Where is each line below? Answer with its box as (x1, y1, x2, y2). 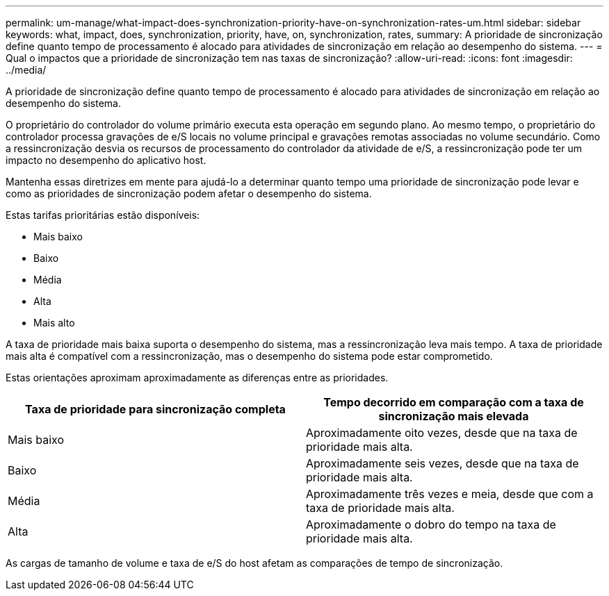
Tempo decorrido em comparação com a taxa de (323, 395, 584, 409)
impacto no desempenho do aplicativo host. (6, 154, 206, 166)
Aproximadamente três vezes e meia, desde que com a (306, 487, 594, 501)
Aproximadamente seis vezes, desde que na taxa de (306, 456, 579, 470)
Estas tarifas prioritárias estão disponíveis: (6, 209, 200, 221)
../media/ (6, 64, 47, 76)
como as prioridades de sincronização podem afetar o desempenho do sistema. (6, 188, 372, 199)
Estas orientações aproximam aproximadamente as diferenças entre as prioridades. (6, 372, 389, 383)
